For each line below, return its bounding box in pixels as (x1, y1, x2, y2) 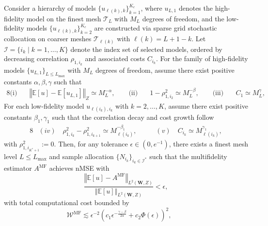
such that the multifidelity (149, 151, 227, 161)
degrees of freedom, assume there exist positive (95, 65, 235, 75)
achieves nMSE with (49, 163, 110, 173)
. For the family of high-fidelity (156, 53, 248, 64)
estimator (4, 163, 32, 173)
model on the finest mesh (26, 13, 101, 23)
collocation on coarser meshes (4, 33, 92, 44)
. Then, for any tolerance (54, 139, 128, 149)
